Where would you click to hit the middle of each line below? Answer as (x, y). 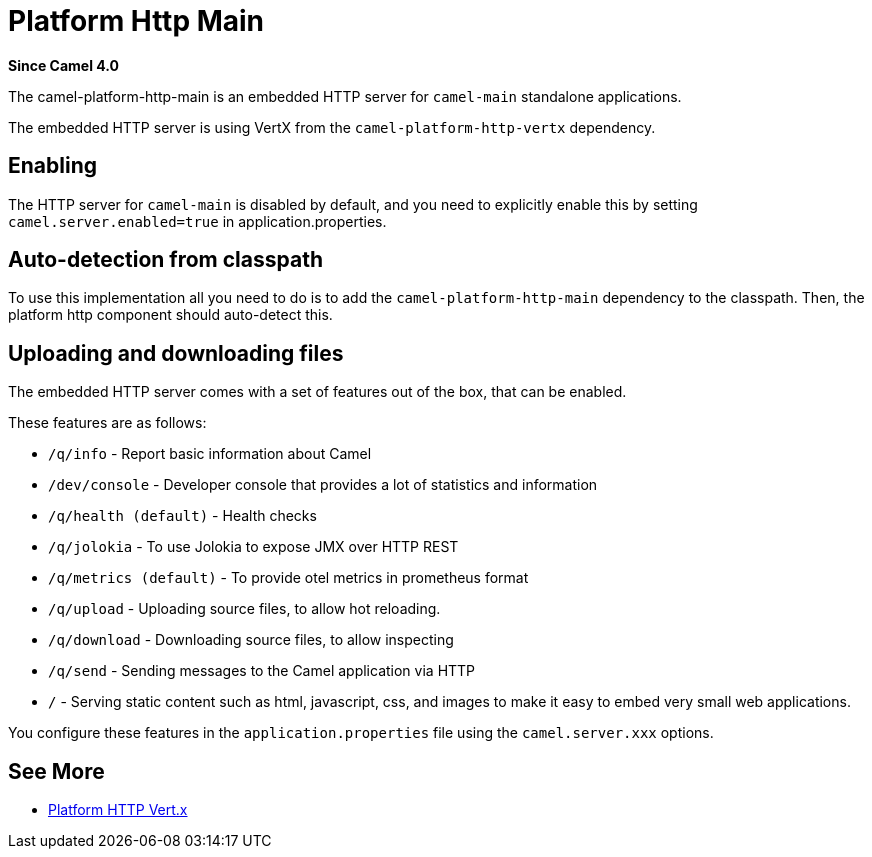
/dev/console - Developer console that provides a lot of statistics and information (323, 485)
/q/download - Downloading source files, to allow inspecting (251, 640)
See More (56, 771)
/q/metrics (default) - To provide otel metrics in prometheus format (288, 578)
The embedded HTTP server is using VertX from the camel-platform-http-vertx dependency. (332, 127)
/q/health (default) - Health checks (182, 516)
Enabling (52, 166)
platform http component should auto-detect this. (170, 315)
